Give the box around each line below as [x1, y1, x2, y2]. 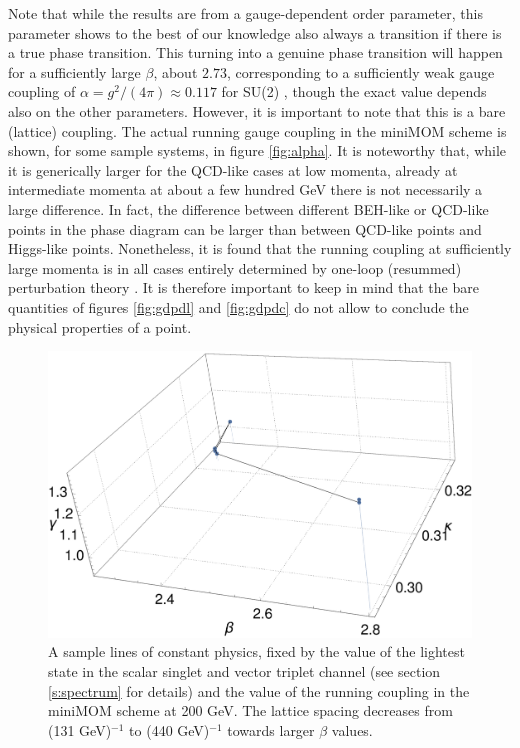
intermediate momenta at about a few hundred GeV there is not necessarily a [8, 179, 483, 200]
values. [331, 719, 373, 740]
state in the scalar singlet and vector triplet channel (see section [48, 661, 441, 682]
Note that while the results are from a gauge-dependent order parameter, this [8, 3, 483, 23]
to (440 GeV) [129, 719, 210, 740]
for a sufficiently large [8, 61, 141, 82]
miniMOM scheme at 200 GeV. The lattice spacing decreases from [48, 700, 453, 721]
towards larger [227, 719, 315, 740]
